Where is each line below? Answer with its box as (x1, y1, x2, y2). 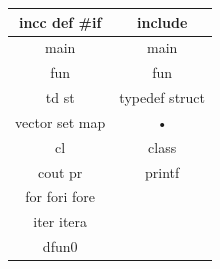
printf (145, 161, 180, 182)
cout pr (37, 161, 83, 182)
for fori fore (25, 186, 96, 207)
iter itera (33, 211, 88, 232)
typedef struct (119, 87, 206, 108)
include (137, 11, 188, 32)
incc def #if (18, 11, 102, 32)
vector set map (15, 111, 106, 132)
